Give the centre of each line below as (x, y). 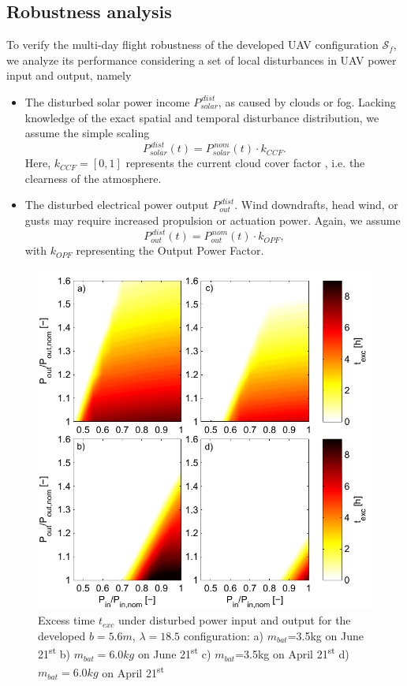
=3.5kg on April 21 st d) (292, 653)
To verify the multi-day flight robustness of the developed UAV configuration (192, 45)
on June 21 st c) (174, 653)
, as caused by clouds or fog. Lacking (307, 101)
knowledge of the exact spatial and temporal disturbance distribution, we (202, 117)
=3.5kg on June (325, 635)
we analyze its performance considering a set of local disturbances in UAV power (202, 60)
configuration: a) (223, 635)
